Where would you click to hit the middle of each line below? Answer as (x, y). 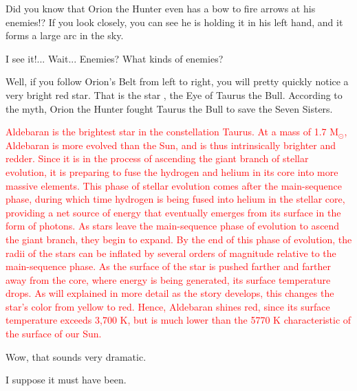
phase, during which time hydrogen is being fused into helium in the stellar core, (175, 199)
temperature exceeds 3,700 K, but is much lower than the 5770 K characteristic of (178, 320)
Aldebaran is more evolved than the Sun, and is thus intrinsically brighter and (171, 145)
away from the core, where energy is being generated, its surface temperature (168, 279)
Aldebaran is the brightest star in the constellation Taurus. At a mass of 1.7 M (172, 132)
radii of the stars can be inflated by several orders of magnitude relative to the (171, 253)
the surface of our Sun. (54, 334)
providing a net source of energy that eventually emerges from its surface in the (173, 212)
